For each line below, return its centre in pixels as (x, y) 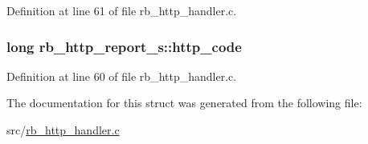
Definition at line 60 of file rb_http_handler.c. (122, 76)
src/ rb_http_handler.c (63, 130)
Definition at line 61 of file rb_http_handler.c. (122, 10)
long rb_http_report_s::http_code (124, 46)
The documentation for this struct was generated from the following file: (184, 103)
